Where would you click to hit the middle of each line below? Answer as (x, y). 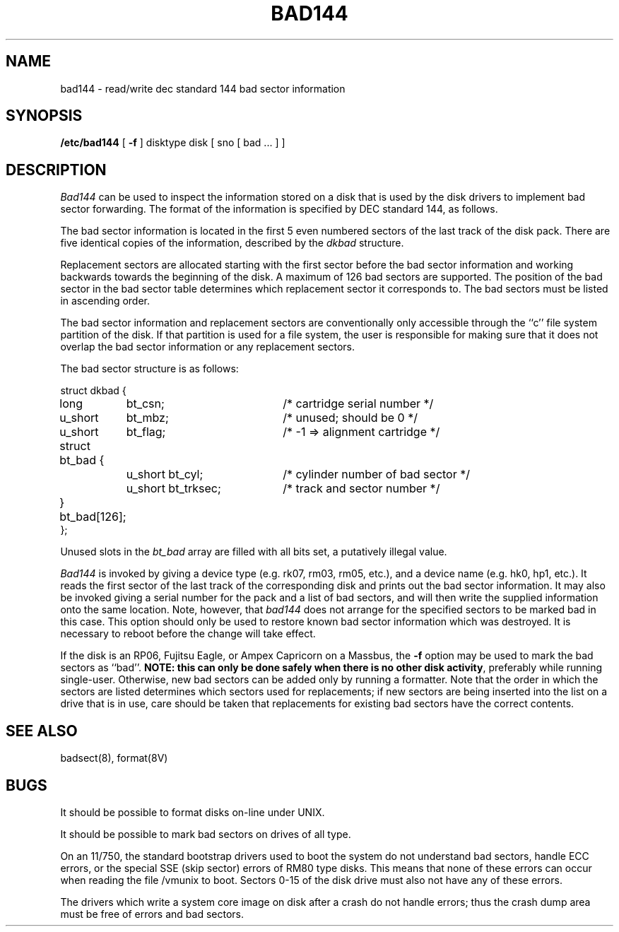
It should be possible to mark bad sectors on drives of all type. (206, 834)
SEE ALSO (42, 731)
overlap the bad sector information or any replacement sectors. (207, 347)
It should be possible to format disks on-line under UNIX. (193, 812)
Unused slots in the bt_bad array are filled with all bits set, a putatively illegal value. (254, 552)
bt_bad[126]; (93, 517)
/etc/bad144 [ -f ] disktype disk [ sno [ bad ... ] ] (173, 143)
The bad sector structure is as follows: (149, 369)
